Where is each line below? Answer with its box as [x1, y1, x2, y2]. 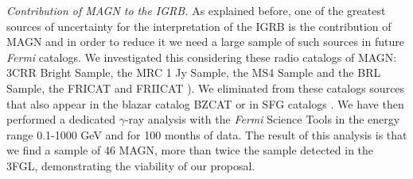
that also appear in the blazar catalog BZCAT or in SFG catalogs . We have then [6, 95, 404, 112]
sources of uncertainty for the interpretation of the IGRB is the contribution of [6, 17, 392, 34]
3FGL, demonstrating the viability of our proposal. [6, 157, 255, 173]
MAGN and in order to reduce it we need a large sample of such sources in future [6, 33, 404, 50]
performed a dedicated [6, 111, 115, 128]
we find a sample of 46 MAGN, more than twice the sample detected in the [6, 142, 374, 158]
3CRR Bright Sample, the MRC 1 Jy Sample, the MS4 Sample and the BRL [6, 64, 381, 81]
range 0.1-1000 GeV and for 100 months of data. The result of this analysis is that [6, 126, 407, 143]
